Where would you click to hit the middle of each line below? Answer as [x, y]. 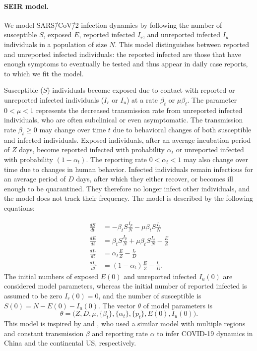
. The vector [117, 305]
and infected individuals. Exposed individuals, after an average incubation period [128, 140]
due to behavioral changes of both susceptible [182, 129]
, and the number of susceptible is [150, 295]
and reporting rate [120, 333]
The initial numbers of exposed [51, 276]
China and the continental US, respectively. [70, 343]
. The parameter [212, 99]
